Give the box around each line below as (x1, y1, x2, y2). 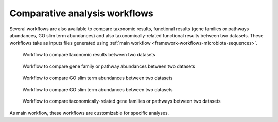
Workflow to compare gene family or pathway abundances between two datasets (22, 63, 195, 69)
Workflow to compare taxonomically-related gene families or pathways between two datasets (22, 98, 221, 105)
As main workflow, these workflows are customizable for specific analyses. (9, 110, 169, 116)
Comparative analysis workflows (9, 8, 154, 19)
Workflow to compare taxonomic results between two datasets (22, 51, 155, 57)
